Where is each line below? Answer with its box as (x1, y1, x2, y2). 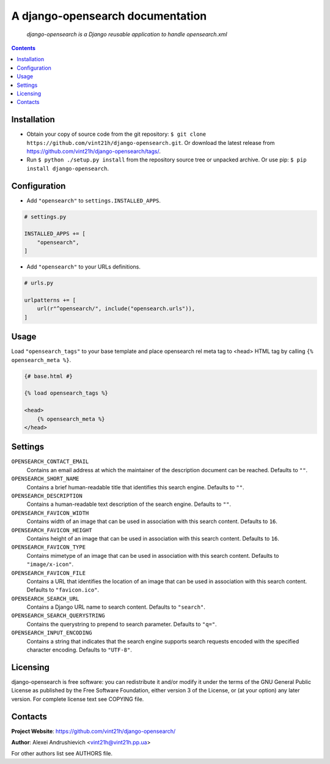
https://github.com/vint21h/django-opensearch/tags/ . (26, 147, 161, 155)
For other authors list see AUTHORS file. (11, 750, 113, 757)
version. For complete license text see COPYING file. (11, 695, 144, 703)
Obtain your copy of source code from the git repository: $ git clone (26, 130, 207, 138)
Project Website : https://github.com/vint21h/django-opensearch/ (11, 727, 176, 735)
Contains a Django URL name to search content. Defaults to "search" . (26, 603, 206, 611)
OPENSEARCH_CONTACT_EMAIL (11, 458, 89, 465)
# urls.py (24, 280, 54, 287)
